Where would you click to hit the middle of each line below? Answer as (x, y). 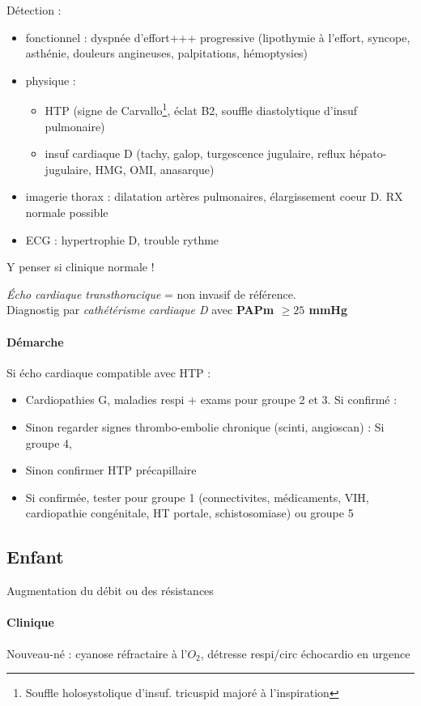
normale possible (67, 212)
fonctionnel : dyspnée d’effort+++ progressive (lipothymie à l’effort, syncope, (218, 37)
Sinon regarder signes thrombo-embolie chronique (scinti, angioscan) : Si (205, 426)
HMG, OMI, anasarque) (155, 169)
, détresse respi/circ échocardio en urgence (305, 653)
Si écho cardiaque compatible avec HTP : (109, 372)
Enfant (35, 557)
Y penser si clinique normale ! (81, 267)
